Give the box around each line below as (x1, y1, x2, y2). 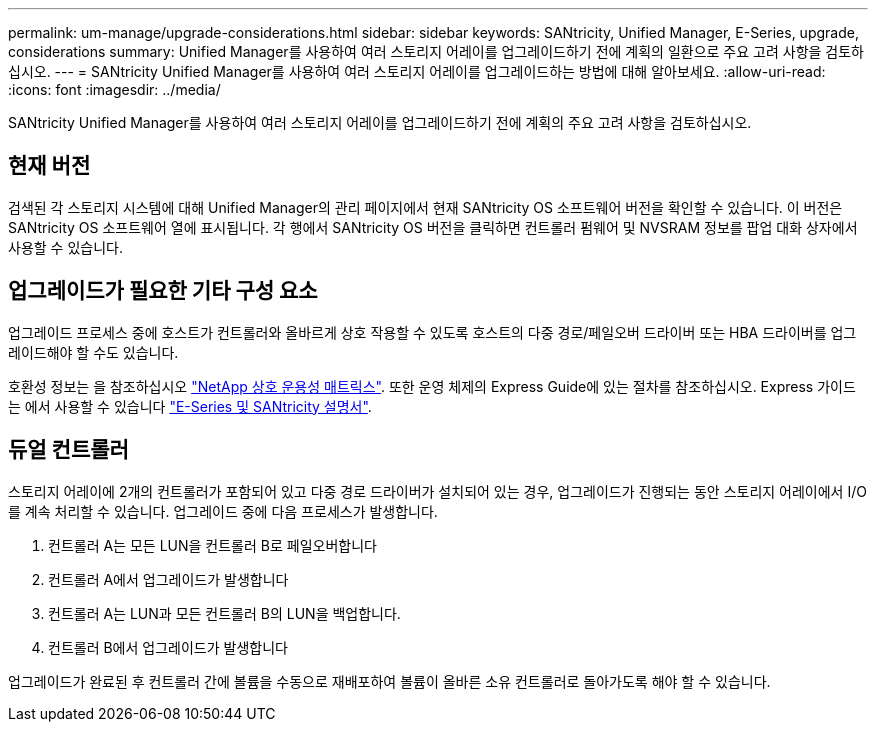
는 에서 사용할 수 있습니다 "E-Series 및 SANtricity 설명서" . (8, 397, 372, 415)
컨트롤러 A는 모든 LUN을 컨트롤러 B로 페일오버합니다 (48, 536, 377, 554)
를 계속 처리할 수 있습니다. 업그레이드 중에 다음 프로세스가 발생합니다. (8, 502, 438, 520)
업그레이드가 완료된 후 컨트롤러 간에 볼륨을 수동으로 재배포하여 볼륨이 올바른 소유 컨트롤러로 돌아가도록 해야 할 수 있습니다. (8, 672, 771, 690)
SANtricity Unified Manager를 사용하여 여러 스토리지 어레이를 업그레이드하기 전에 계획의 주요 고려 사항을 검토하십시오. (8, 114, 752, 131)
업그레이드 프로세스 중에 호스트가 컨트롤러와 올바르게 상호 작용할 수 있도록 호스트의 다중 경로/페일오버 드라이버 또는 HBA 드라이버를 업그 (8, 323, 857, 341)
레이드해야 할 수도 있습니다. (8, 343, 179, 361)
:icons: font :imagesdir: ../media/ (8, 81, 221, 98)
